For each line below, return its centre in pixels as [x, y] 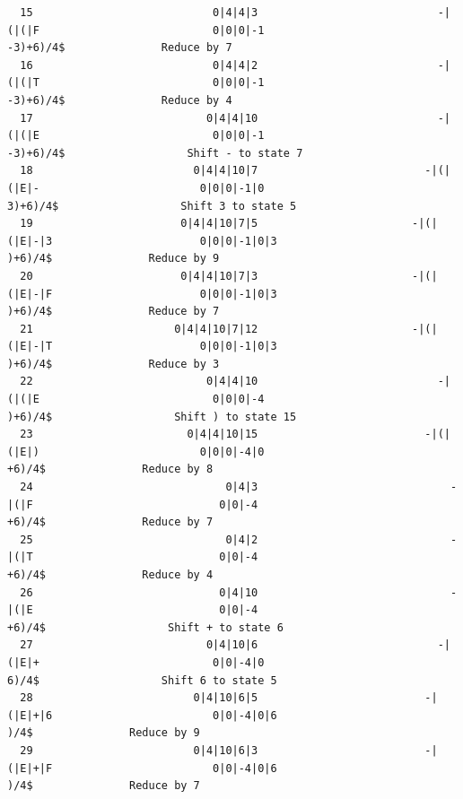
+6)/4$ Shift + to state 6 [145, 627]
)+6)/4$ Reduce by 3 [114, 364]
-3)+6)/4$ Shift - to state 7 [155, 153]
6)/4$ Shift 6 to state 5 [142, 680]
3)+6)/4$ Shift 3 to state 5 [152, 206]
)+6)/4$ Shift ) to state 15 [152, 417]
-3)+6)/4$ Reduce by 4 [120, 100]
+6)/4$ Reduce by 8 [110, 469]
